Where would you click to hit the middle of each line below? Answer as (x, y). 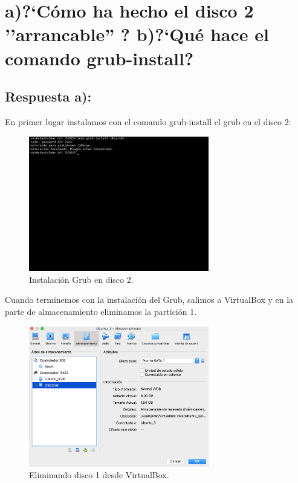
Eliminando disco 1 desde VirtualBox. (99, 475)
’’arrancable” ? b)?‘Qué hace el (137, 34)
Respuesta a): (48, 96)
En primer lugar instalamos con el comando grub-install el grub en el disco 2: (148, 121)
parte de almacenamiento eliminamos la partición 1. (101, 311)
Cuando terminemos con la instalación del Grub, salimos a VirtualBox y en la (149, 300)
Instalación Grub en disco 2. (81, 279)
